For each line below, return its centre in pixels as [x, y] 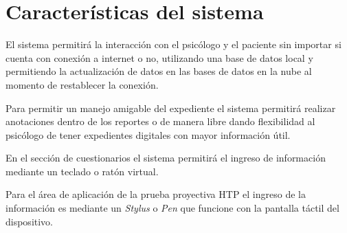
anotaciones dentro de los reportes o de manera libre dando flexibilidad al [160, 121]
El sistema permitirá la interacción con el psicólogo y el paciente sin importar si [173, 44]
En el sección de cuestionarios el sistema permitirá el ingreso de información [166, 158]
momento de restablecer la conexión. [82, 84]
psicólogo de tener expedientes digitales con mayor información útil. [148, 134]
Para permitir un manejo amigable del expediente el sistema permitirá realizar [171, 108]
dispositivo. [30, 221]
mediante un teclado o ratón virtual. [82, 171]
